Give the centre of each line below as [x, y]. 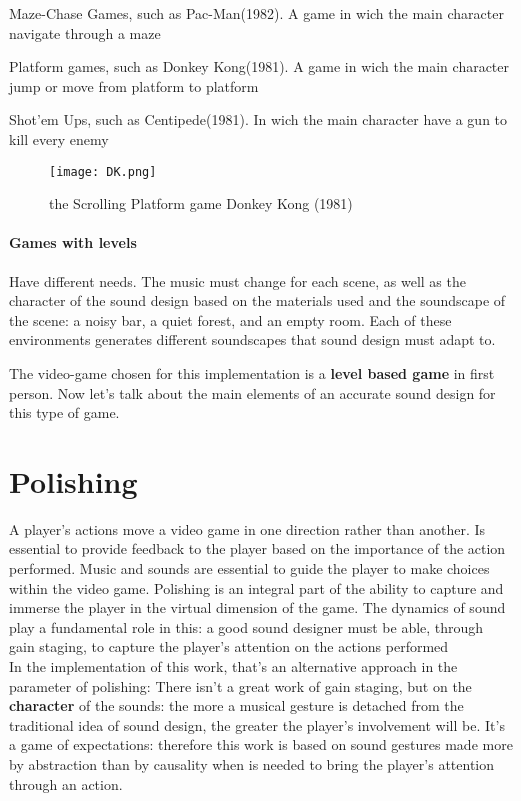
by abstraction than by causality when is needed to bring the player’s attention [252, 764]
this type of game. [64, 412]
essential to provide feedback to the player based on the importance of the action [257, 548]
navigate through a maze [85, 32]
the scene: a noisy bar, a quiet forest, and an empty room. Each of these [230, 319]
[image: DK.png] [103, 171]
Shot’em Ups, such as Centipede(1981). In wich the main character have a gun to [258, 119]
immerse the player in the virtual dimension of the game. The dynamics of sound [257, 607]
